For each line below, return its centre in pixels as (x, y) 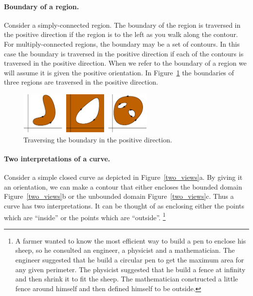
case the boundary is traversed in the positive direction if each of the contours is (124, 53)
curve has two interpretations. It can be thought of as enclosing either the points (124, 206)
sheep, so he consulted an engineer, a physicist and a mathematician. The (125, 250)
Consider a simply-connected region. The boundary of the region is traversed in (122, 25)
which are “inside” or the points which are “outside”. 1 (85, 216)
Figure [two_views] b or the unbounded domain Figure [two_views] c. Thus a (119, 196)
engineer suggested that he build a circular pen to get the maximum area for (130, 260)
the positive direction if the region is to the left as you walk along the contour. (121, 34)
